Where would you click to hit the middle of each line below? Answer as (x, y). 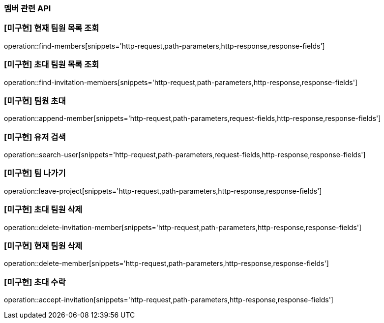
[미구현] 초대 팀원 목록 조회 (52, 65)
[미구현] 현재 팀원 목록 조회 (52, 28)
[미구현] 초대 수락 (35, 282)
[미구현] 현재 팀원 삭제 (43, 246)
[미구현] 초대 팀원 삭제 (43, 210)
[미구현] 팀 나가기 (35, 173)
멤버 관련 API (28, 8)
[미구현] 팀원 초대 (35, 101)
